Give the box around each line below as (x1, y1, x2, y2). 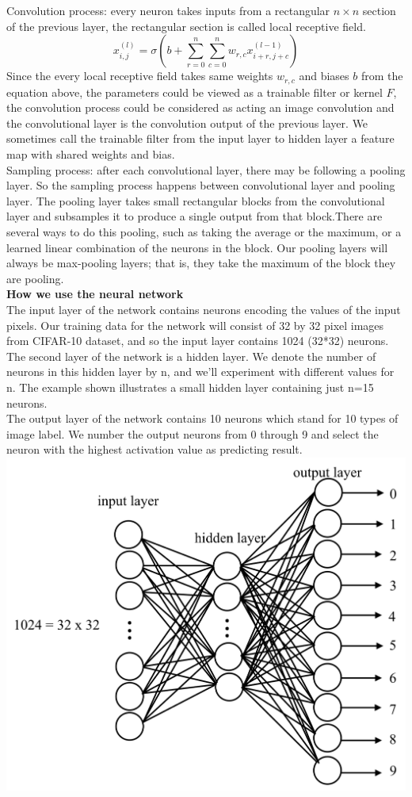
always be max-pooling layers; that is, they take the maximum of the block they (6, 255, 396, 271)
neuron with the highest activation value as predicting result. (6, 441, 303, 458)
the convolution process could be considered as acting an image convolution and (6, 99, 395, 116)
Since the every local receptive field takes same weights (6, 67, 273, 84)
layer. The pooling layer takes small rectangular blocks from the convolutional (6, 192, 385, 209)
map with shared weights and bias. (6, 146, 175, 163)
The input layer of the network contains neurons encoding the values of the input (6, 301, 401, 317)
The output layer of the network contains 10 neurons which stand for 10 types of (6, 410, 399, 427)
